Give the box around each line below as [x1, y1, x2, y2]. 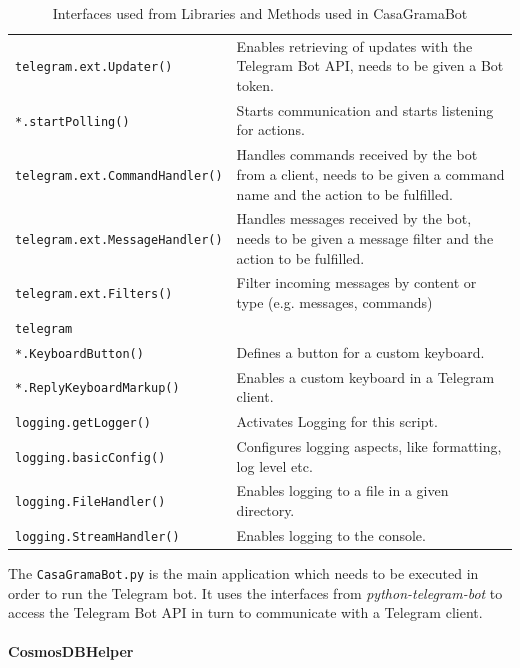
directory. [236, 500, 295, 520]
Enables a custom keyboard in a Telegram [236, 366, 495, 387]
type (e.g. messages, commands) [236, 291, 433, 312]
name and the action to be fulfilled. [236, 183, 453, 204]
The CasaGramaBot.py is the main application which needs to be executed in [8, 563, 479, 583]
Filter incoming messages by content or [236, 272, 477, 293]
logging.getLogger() [15, 416, 152, 431]
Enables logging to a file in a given [236, 480, 449, 501]
